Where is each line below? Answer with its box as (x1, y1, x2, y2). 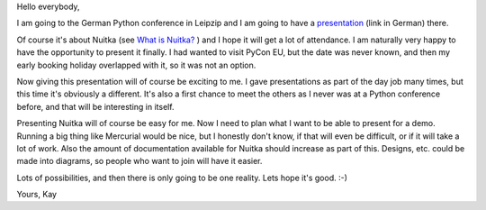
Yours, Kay (16, 189, 58, 200)
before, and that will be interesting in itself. (16, 101, 175, 112)
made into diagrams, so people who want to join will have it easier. (16, 156, 263, 167)
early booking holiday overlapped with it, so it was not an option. (16, 59, 256, 70)
